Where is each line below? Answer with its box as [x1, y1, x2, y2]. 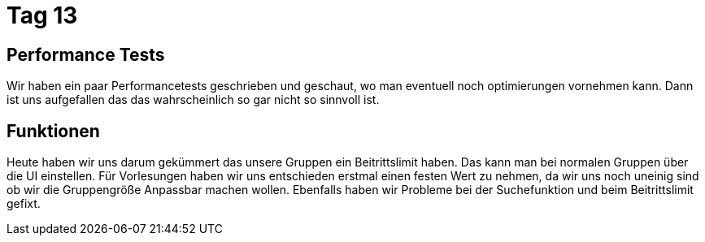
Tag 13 [7, 2, 78, 29]
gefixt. [7, 197, 41, 211]
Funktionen [7, 120, 100, 141]
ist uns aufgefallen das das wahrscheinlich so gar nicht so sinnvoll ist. [7, 93, 380, 107]
